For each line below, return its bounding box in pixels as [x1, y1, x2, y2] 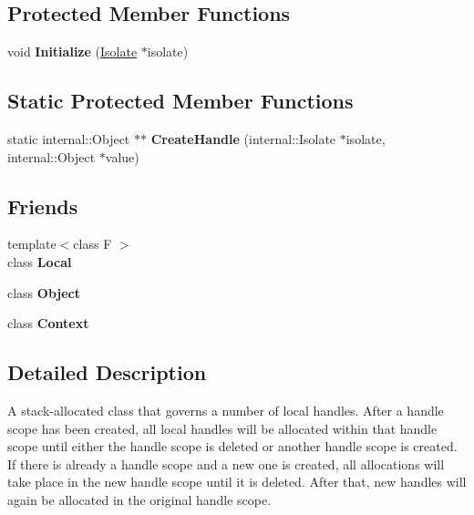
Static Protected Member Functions [7, 87, 354, 115]
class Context [7, 314, 89, 333]
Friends [7, 191, 78, 220]
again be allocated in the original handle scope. [7, 489, 272, 509]
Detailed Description [7, 358, 207, 386]
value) [105, 147, 139, 166]
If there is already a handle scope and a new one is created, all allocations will [7, 454, 445, 473]
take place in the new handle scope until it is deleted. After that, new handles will [7, 472, 467, 491]
